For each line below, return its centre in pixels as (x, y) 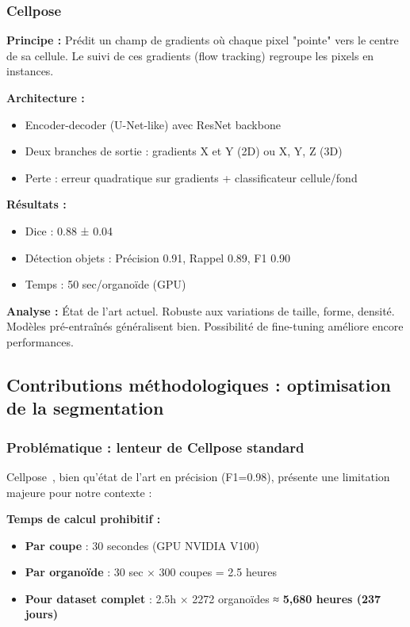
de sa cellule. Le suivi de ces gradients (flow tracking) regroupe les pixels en (190, 55)
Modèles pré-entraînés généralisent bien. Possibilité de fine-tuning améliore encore (205, 326)
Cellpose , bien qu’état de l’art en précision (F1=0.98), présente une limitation (198, 476)
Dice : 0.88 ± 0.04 (69, 230)
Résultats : (36, 204)
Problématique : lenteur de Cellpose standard (155, 447)
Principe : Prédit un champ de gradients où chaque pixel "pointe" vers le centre (203, 40)
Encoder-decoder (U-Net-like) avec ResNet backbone (153, 124)
